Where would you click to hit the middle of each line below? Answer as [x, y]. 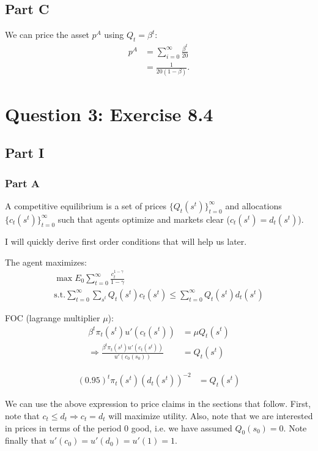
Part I [25, 153]
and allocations [253, 205]
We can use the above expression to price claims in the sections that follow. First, [158, 404]
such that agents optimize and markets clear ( [144, 219]
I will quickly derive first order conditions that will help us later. [126, 241]
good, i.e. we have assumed [182, 427]
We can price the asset [47, 35]
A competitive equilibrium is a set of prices [86, 205]
